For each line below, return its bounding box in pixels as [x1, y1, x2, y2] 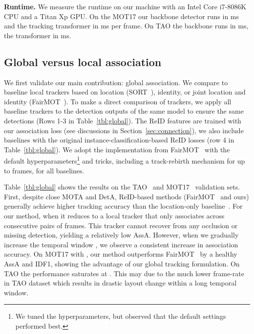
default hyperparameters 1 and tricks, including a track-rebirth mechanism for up [4, 154, 245, 166]
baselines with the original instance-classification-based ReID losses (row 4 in [4, 135, 234, 145]
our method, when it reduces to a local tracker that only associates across [4, 210, 225, 220]
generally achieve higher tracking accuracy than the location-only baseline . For [4, 201, 243, 211]
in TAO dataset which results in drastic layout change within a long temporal [4, 278, 237, 288]
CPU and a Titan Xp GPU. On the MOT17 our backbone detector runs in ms [4, 11, 239, 21]
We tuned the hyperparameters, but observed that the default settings [15, 311, 226, 321]
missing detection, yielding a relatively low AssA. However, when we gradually [4, 230, 239, 240]
